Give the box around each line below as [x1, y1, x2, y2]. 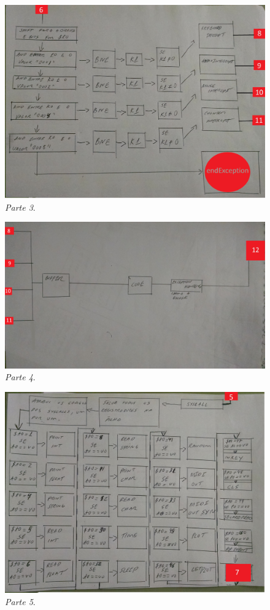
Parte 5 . [5, 595, 36, 608]
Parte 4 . [5, 370, 36, 383]
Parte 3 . [5, 200, 36, 213]
